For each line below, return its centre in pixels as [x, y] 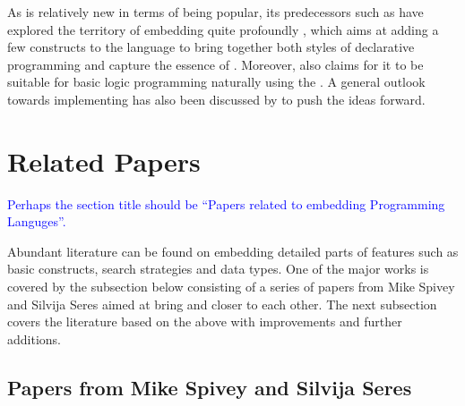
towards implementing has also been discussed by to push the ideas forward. [216, 99]
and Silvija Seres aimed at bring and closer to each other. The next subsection [222, 304]
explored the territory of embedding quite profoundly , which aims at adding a [223, 29]
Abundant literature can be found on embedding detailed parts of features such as [233, 251]
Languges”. [37, 221]
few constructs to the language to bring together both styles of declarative [211, 47]
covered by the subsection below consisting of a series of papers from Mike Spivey [231, 287]
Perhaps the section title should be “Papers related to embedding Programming [226, 203]
